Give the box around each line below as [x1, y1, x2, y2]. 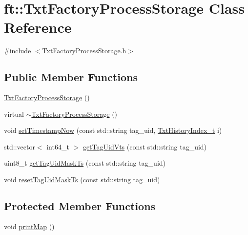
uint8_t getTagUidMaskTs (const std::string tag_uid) [4, 158, 166, 168]
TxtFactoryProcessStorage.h [42, 45, 126, 56]
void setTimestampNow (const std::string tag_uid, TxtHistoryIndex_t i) [4, 125, 222, 135]
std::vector [4, 141, 35, 151]
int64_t [46, 141, 69, 151]
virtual [4, 108, 24, 119]
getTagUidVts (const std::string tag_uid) [83, 141, 207, 151]
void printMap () [4, 221, 55, 231]
